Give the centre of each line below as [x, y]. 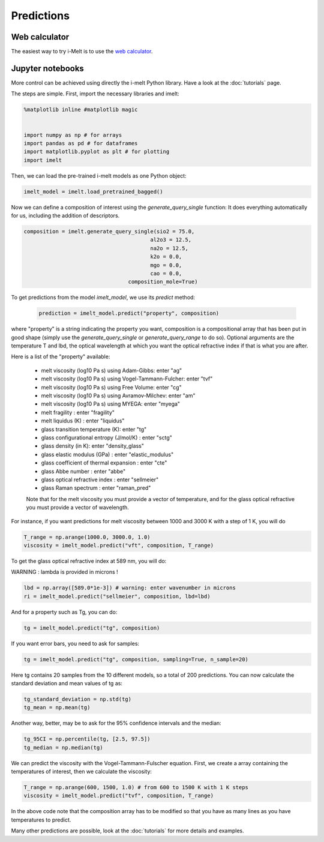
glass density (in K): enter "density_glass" [92, 446]
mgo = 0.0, [166, 265]
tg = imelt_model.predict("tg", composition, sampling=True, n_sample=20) [136, 659]
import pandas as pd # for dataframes [81, 143]
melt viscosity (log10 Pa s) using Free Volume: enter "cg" [112, 387]
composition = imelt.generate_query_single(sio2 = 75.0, [109, 232]
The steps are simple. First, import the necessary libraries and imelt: [95, 94]
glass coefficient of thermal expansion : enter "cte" [104, 463]
